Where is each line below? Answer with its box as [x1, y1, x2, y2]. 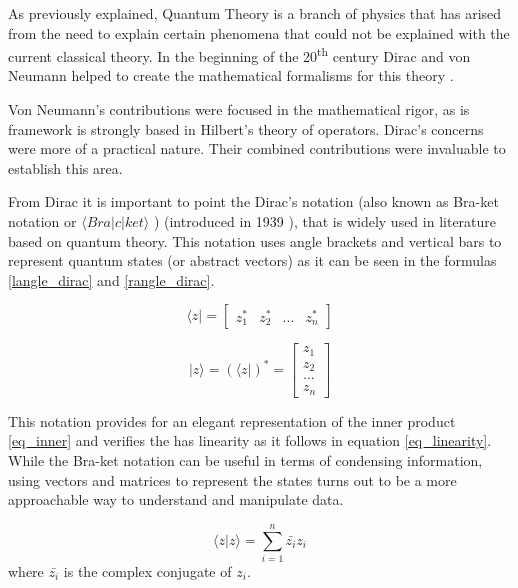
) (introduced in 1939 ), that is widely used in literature [153, 211, 497, 231]
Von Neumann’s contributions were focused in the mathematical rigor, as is [8, 99, 470, 120]
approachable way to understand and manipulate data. [8, 489, 344, 510]
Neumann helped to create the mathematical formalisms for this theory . [8, 65, 454, 86]
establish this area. [8, 157, 123, 178]
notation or [8, 211, 77, 231]
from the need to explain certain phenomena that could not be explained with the [8, 22, 510, 43]
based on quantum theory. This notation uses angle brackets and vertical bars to [8, 230, 502, 251]
